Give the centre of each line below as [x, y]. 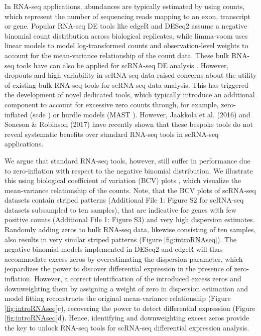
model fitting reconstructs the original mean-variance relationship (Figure [118, 298]
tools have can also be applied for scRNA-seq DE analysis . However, [122, 65]
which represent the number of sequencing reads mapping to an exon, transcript [127, 16]
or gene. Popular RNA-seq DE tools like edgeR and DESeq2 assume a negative [126, 26]
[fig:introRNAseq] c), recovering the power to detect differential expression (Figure [130, 308]
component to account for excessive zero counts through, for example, [112, 104]
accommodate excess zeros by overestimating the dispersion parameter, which [124, 259]
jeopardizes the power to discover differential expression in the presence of [118, 269]
